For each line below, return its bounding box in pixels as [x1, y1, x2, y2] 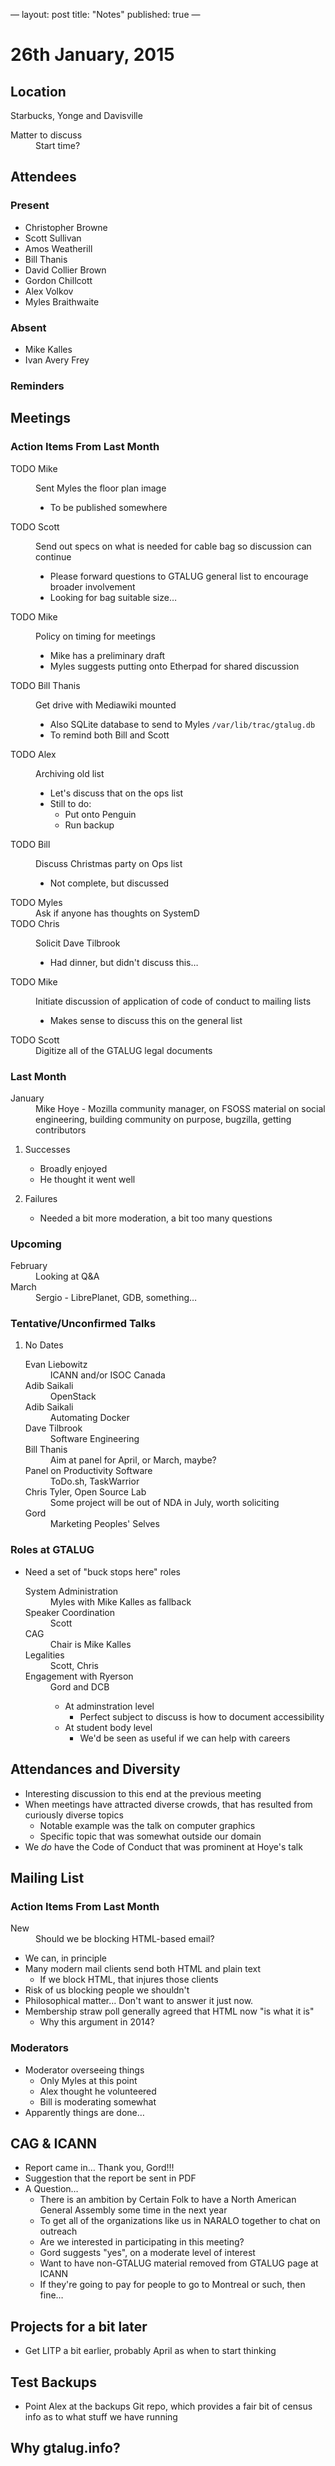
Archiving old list [35, 767, 105, 779]
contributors [35, 1124, 87, 1136]
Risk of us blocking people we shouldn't [24, 1984, 190, 1996]
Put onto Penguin [64, 808, 137, 820]
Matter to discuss [10, 129, 83, 141]
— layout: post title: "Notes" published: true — [10, 9, 201, 20]
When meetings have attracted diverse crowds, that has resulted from [24, 1798, 313, 1810]
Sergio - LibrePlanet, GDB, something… [35, 1292, 198, 1304]
